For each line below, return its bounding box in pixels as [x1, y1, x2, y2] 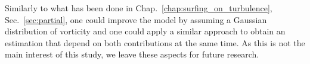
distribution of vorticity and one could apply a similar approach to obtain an [5, 25, 286, 37]
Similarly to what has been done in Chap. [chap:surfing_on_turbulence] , [5, 2, 272, 14]
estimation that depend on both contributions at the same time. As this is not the [5, 36, 305, 49]
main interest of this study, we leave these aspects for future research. [5, 48, 259, 60]
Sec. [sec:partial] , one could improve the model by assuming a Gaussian [5, 13, 267, 25]
